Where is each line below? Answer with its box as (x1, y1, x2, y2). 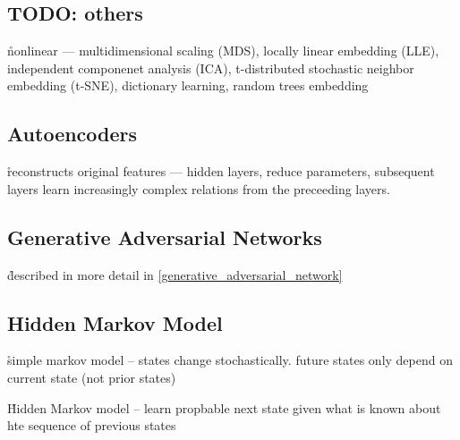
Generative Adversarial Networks (7, 223, 322, 250)
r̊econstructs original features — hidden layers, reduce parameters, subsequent (7, 162, 435, 181)
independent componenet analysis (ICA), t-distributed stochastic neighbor (7, 58, 414, 77)
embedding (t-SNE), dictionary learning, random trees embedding (7, 76, 369, 95)
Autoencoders (7, 120, 138, 148)
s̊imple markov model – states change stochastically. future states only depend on (7, 351, 453, 369)
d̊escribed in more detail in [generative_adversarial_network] (7, 265, 343, 283)
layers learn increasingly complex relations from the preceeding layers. (7, 179, 390, 198)
